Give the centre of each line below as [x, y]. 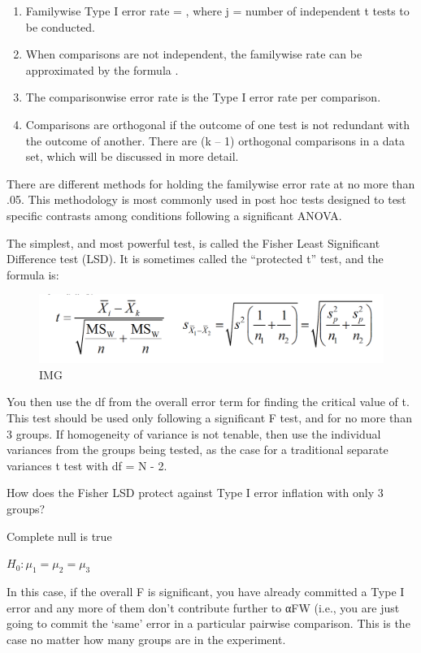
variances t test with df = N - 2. [87, 465]
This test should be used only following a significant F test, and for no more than [209, 417]
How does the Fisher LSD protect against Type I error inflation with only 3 [195, 493]
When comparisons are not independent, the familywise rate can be [194, 54]
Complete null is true [59, 536]
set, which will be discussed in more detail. [132, 156]
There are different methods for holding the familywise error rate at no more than [211, 183]
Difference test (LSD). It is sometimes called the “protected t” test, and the [195, 259]
